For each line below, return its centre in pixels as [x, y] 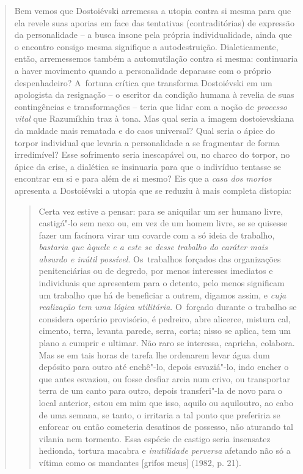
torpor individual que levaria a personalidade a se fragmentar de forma [147, 142]
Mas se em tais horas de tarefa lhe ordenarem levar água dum [154, 354]
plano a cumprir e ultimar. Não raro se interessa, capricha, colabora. [167, 343]
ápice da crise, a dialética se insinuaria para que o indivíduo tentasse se [148, 166]
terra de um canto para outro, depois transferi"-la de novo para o [161, 391]
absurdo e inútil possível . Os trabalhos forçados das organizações [160, 258]
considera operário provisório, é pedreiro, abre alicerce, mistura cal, [165, 318]
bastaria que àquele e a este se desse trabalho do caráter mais [153, 247]
